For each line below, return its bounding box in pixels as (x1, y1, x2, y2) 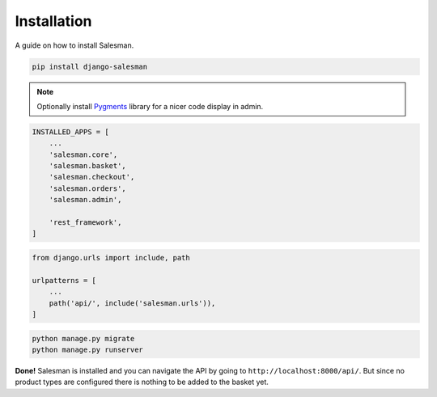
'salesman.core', (49, 150, 118, 159)
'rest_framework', (49, 218, 122, 227)
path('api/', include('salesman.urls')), (49, 298, 216, 307)
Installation (15, 12, 92, 30)
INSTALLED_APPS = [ (32, 127, 109, 137)
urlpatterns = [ (32, 276, 97, 285)
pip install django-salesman (32, 61, 148, 71)
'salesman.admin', (49, 195, 122, 205)
